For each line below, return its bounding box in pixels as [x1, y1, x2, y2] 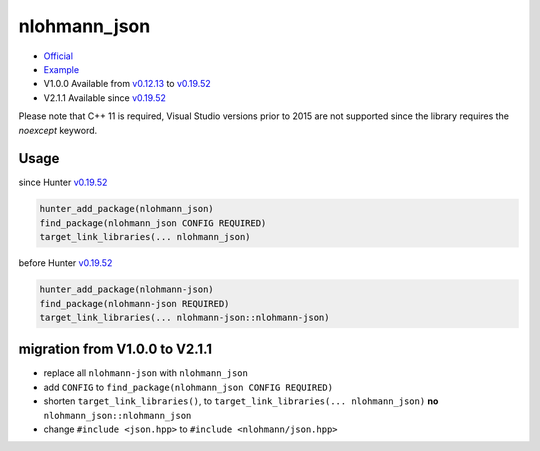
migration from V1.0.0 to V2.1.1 [18, 341, 213, 358]
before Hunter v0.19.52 [18, 257, 113, 269]
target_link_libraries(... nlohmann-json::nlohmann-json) [39, 311, 330, 323]
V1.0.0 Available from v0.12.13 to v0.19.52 [43, 78, 212, 90]
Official [43, 50, 74, 62]
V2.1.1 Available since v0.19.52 [43, 91, 167, 104]
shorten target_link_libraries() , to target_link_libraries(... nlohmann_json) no [43, 395, 439, 407]
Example [43, 63, 80, 75]
